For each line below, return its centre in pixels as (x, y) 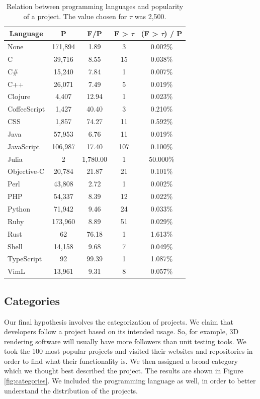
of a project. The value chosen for (75, 16)
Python (19, 209)
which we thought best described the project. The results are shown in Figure (124, 371)
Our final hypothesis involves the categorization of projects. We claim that (119, 321)
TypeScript (25, 259)
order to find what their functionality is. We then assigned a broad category (121, 361)
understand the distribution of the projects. (71, 390)
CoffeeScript (26, 109)
